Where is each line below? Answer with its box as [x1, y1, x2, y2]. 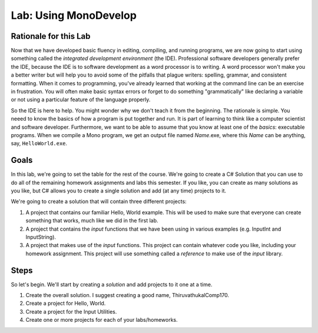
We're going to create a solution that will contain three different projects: [11, 198, 187, 205]
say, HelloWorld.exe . [11, 140, 68, 147]
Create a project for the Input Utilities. [25, 308, 117, 315]
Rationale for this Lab [11, 31, 91, 41]
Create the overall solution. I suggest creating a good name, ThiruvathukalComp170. [25, 292, 230, 299]
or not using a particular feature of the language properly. [11, 96, 151, 103]
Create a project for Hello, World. [25, 300, 106, 307]
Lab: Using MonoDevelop [11, 9, 137, 22]
